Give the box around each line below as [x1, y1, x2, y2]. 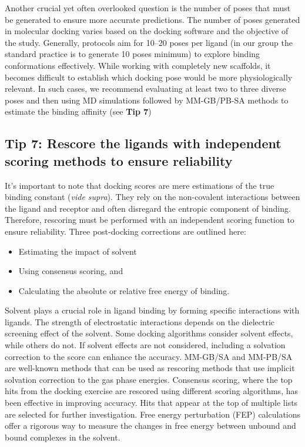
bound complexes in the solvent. [5, 431, 120, 443]
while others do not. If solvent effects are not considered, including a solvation [5, 339, 286, 351]
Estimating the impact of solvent [18, 245, 137, 257]
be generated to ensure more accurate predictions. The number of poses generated [5, 13, 300, 25]
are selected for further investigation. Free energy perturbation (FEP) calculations [5, 408, 301, 420]
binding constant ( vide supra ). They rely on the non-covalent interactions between [5, 191, 300, 203]
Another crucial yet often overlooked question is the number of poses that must [5, 2, 291, 14]
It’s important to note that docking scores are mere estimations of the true [5, 179, 274, 191]
